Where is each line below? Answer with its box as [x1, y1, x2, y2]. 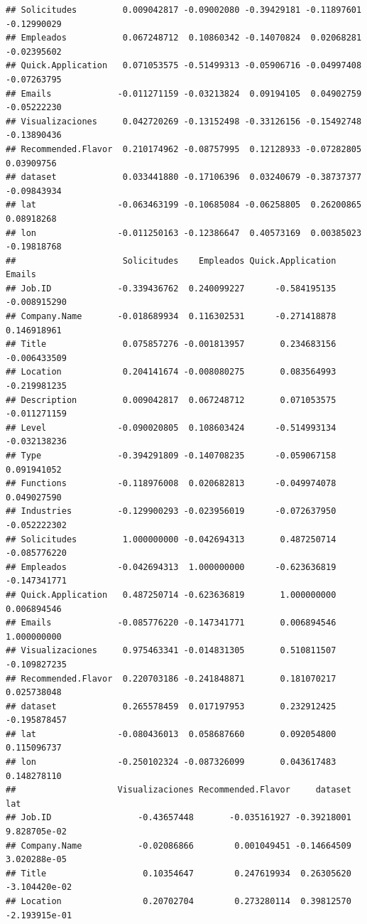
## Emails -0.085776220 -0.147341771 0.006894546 [6, 618, 336, 628]
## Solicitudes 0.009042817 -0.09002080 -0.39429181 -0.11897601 [6, 5, 362, 15]
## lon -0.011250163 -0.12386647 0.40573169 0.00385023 [6, 227, 362, 238]
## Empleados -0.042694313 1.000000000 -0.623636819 [6, 562, 336, 572]
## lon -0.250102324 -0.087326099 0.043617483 [6, 757, 336, 768]
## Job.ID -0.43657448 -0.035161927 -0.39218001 [6, 812, 351, 823]
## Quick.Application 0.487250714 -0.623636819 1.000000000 [6, 589, 336, 600]
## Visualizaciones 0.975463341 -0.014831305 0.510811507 [6, 645, 336, 656]
